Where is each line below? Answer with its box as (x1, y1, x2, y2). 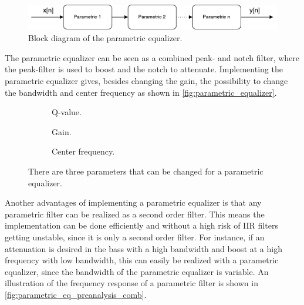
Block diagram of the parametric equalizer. (28, 32, 183, 44)
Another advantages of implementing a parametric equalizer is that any (5, 196, 262, 209)
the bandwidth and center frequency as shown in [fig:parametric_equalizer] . (5, 86, 277, 98)
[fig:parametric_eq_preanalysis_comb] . (5, 288, 147, 300)
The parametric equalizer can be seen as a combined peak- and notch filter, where (5, 51, 299, 63)
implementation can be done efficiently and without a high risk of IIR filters (5, 219, 278, 232)
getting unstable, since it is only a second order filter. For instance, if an (5, 230, 265, 243)
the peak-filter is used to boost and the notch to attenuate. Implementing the (5, 63, 283, 75)
